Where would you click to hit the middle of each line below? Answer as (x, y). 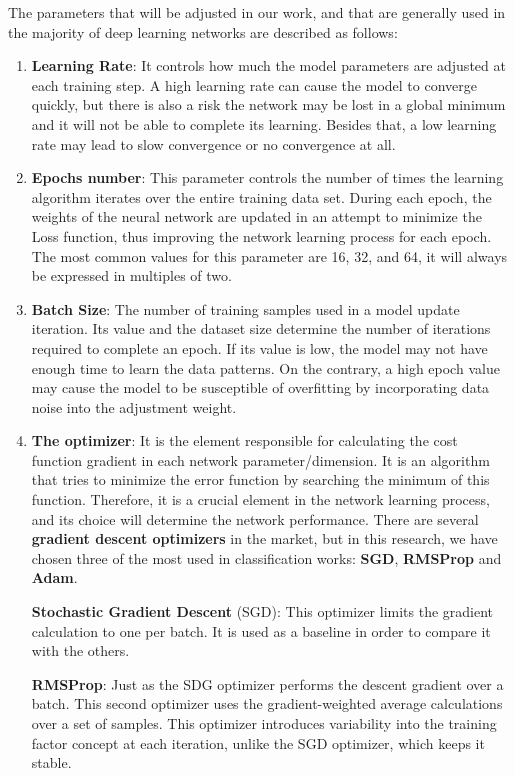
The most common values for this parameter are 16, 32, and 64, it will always (269, 255)
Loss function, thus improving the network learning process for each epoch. (261, 235)
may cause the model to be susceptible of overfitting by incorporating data (260, 387)
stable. (51, 762)
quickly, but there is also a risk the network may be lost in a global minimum (268, 104)
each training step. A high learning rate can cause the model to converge (254, 84)
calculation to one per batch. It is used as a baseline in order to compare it (261, 630)
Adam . (54, 577)
